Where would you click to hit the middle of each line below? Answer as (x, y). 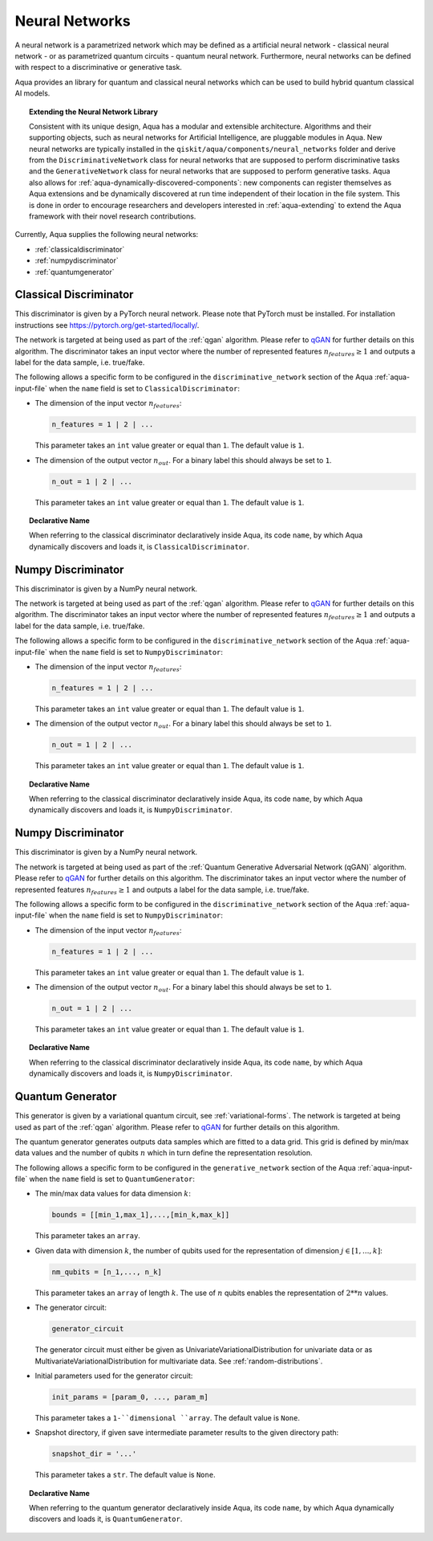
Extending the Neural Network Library (93, 112)
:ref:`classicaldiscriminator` (80, 249)
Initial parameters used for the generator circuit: (114, 1375)
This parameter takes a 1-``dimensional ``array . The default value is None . (168, 1417)
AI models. (32, 93)
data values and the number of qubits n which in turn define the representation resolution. (164, 1153)
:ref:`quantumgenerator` (75, 272)
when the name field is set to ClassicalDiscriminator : (144, 388)
